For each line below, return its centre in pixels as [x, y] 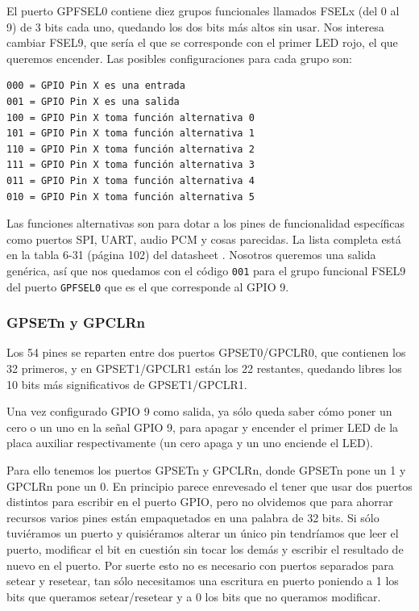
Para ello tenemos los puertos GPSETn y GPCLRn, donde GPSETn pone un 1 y [206, 470]
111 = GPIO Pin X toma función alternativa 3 [131, 165]
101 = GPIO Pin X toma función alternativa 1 [131, 134]
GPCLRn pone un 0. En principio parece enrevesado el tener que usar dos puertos [209, 485]
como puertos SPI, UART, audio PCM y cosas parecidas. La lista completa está [204, 239]
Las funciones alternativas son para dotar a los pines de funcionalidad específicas [206, 223]
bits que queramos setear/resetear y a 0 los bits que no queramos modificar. [194, 596]
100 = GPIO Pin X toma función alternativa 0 [131, 117]
